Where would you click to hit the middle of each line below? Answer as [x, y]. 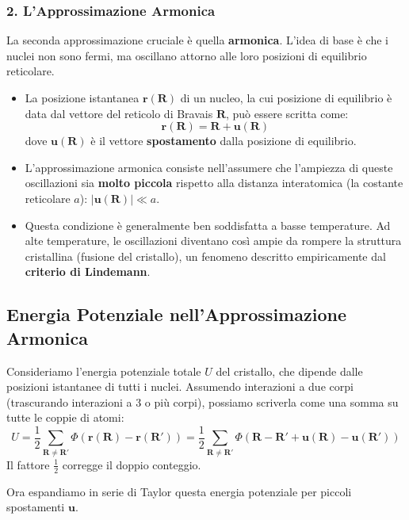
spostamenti [36, 507]
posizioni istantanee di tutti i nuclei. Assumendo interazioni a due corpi [180, 386]
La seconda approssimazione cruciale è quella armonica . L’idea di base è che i [197, 40]
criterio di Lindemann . [88, 271]
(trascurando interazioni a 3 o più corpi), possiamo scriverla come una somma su [203, 401]
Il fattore [28, 464]
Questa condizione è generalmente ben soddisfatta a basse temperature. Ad [208, 225]
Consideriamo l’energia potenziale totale [104, 371]
